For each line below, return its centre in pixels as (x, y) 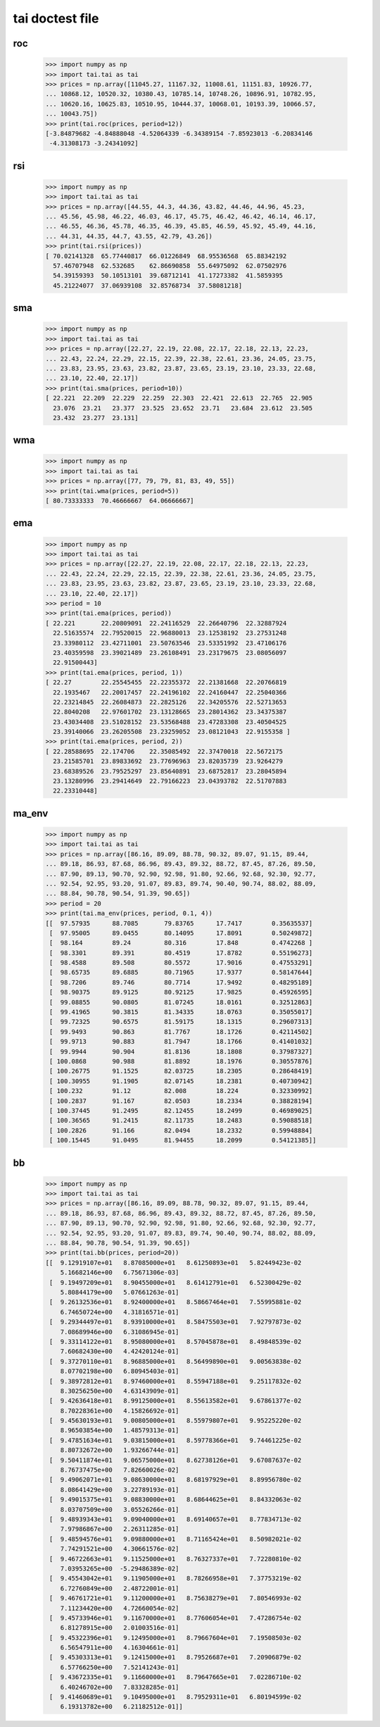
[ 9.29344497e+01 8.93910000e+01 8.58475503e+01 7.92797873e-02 (176, 1322)
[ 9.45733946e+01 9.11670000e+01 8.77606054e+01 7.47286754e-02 (176, 1618)
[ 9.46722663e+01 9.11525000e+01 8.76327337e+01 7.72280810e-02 (176, 1559)
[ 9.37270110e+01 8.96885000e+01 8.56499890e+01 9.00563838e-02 (176, 1361)
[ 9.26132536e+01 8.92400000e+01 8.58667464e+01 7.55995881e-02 (176, 1302)
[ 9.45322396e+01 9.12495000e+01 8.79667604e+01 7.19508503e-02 (176, 1637)
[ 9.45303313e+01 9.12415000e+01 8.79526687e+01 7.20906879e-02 (176, 1658)
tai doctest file (56, 18)
